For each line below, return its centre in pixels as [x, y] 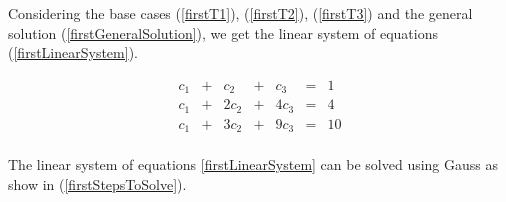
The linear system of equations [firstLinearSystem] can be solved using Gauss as [253, 164]
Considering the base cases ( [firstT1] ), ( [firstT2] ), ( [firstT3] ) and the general [240, 13]
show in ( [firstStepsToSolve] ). [97, 183]
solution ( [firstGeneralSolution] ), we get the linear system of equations [223, 32]
